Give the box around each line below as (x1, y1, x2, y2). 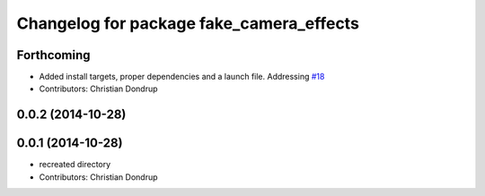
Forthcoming (16, 47, 91, 63)
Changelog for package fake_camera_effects (16, 13, 359, 33)
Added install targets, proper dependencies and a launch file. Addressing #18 (39, 72, 325, 82)
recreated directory (39, 159, 111, 170)
